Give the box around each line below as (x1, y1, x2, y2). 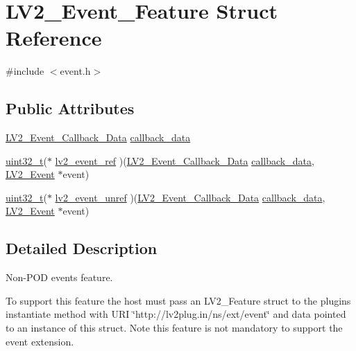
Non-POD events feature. (6, 270, 113, 285)
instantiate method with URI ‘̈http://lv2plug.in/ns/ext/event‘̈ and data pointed (6, 307, 346, 321)
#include (6, 64, 44, 78)
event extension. (6, 334, 74, 348)
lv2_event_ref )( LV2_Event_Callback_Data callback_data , (55, 153, 314, 168)
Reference (6, 24, 102, 52)
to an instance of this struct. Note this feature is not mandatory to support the (6, 321, 343, 335)
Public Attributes (6, 98, 135, 119)
